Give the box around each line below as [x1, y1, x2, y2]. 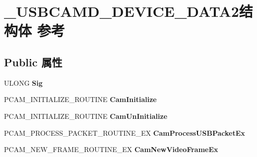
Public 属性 [4, 54, 63, 69]
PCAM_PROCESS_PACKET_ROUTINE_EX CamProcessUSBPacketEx [4, 127, 245, 138]
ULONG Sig [4, 77, 43, 88]
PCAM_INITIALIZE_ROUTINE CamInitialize [4, 94, 157, 105]
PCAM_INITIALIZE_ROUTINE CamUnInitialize [4, 110, 168, 121]
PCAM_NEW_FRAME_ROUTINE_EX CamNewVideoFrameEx [4, 144, 218, 155]
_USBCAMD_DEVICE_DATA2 [4, 1, 239, 21]
